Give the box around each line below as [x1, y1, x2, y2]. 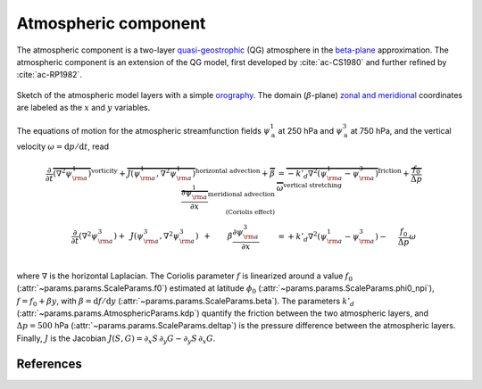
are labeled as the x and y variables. [16, 103, 151, 113]
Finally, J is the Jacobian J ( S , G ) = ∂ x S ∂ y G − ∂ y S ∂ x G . [16, 333, 216, 345]
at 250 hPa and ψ [278, 125, 343, 136]
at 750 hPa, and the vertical [350, 125, 452, 136]
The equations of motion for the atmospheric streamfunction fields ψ [16, 125, 271, 136]
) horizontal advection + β [192, 167, 276, 178]
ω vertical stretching [276, 181, 343, 193]
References [16, 356, 82, 371]
